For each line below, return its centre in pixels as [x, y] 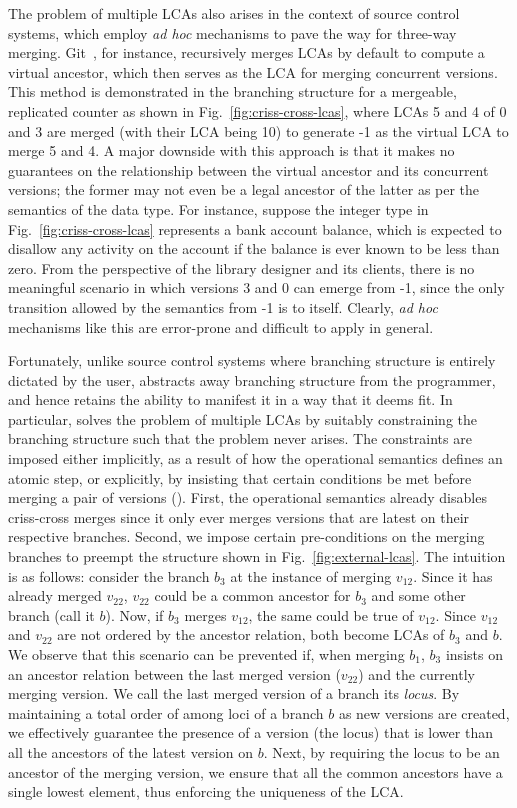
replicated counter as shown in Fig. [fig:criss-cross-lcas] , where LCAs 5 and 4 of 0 [257, 110]
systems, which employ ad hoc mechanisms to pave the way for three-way [232, 32]
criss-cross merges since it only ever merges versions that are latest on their [239, 516]
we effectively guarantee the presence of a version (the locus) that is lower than [250, 732]
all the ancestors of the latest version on [130, 751]
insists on [474, 654]
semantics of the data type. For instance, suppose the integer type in [218, 208]
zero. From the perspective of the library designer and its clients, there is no [241, 267]
